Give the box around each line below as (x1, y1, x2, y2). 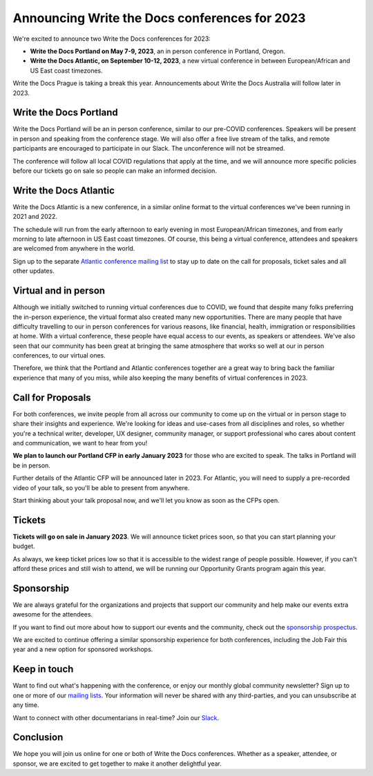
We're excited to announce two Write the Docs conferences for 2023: (12, 35, 211, 43)
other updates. (12, 266, 55, 275)
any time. (12, 701, 39, 709)
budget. (12, 542, 35, 550)
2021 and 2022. (12, 213, 58, 221)
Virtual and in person (12, 285, 106, 297)
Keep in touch (12, 663, 74, 675)
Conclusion (12, 732, 64, 744)
